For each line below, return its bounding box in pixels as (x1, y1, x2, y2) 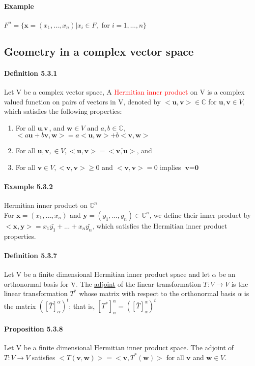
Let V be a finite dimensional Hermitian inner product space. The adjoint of (4, 342, 234, 352)
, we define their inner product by (149, 209, 251, 220)
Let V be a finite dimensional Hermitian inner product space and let (4, 269, 210, 279)
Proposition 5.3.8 (4, 323, 63, 333)
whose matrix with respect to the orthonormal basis (79, 288, 235, 299)
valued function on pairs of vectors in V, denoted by (4, 96, 161, 106)
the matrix (4, 300, 36, 311)
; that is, (69, 300, 95, 311)
